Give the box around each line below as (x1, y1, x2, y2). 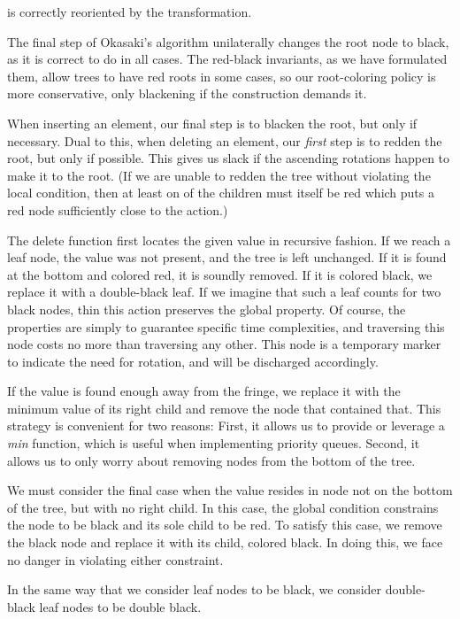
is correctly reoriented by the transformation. (7, 3, 252, 20)
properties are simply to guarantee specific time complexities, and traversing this (7, 317, 445, 336)
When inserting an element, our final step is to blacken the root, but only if (7, 113, 418, 132)
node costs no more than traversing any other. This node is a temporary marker (7, 335, 441, 353)
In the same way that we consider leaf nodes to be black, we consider (7, 580, 382, 599)
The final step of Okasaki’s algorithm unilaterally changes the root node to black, (7, 32, 449, 50)
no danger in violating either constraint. (7, 550, 224, 569)
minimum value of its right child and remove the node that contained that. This (7, 398, 441, 417)
